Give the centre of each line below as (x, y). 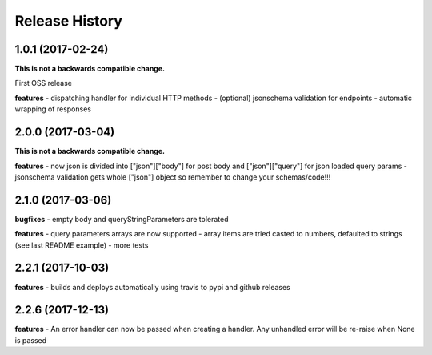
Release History (69, 21)
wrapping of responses (53, 109)
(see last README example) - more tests (82, 245)
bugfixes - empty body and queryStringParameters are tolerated (122, 219)
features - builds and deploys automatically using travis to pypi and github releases (153, 287)
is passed (31, 340)
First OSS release (43, 83)
